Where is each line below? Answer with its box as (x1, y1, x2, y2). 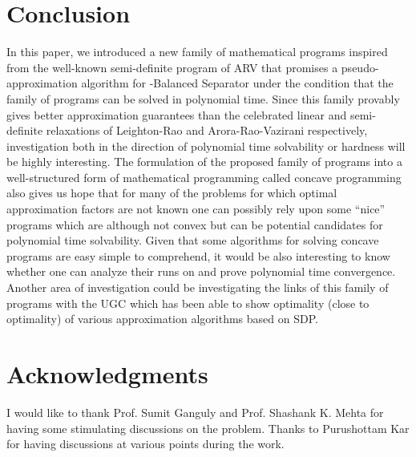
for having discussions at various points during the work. (6, 435, 285, 452)
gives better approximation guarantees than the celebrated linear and (6, 106, 347, 123)
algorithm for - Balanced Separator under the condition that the (81, 75, 394, 91)
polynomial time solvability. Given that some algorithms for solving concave (6, 232, 379, 249)
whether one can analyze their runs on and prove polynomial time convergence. (6, 263, 396, 280)
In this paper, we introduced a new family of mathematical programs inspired (6, 43, 388, 60)
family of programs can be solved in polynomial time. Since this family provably (6, 90, 400, 107)
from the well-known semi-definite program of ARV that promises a (6, 59, 338, 75)
